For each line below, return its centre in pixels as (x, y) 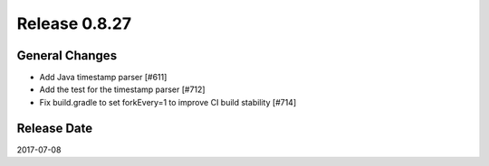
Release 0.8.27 (74, 23)
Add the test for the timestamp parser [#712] (122, 89)
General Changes (67, 55)
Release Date (55, 128)
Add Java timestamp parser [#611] (103, 78)
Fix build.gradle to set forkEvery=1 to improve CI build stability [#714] (168, 102)
